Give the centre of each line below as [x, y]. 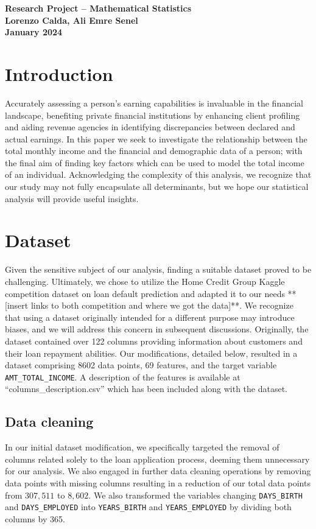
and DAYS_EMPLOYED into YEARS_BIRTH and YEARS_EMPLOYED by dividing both [148, 507]
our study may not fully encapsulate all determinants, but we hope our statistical [157, 187]
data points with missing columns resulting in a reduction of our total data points [158, 482]
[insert [17, 305]
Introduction [59, 73]
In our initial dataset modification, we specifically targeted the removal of [142, 447]
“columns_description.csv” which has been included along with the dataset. [146, 389]
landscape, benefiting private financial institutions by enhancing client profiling [153, 115]
